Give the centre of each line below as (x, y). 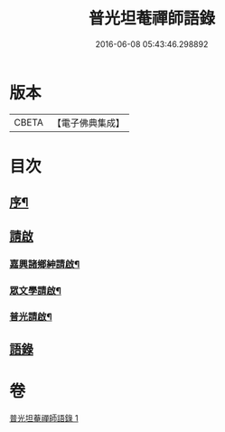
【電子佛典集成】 (88, 123)
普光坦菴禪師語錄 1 (44, 418)
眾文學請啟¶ (35, 290)
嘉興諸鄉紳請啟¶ (45, 264)
